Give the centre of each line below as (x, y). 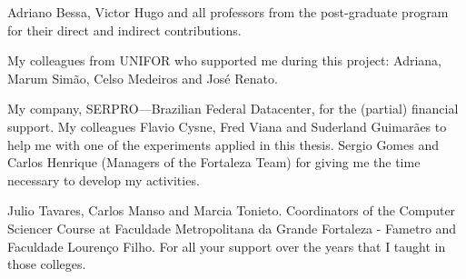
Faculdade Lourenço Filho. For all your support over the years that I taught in (227, 246)
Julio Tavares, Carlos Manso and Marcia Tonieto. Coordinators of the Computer (232, 210)
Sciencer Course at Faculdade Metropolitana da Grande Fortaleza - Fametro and (232, 228)
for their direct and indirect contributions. (124, 30)
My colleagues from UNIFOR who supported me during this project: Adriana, (225, 60)
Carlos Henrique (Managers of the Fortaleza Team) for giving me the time (214, 162)
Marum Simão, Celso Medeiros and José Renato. (143, 78)
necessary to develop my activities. (104, 179)
